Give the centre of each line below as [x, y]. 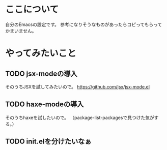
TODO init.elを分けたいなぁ [48, 142]
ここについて [32, 9]
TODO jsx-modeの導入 [41, 73]
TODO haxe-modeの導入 [45, 104]
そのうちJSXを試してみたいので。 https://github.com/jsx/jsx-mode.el [78, 86]
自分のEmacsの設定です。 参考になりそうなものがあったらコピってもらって [84, 24]
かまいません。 [21, 31]
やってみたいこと [41, 53]
